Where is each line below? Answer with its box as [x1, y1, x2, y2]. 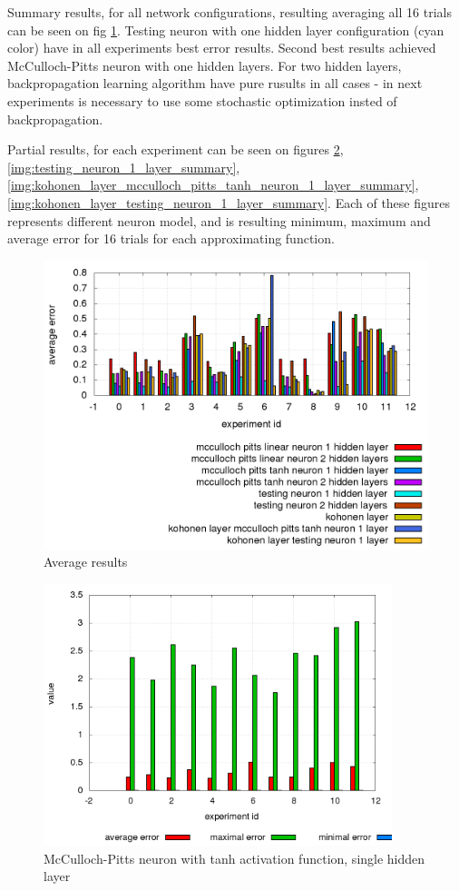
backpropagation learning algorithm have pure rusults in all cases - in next [7, 74, 423, 93]
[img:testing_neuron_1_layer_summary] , [7, 157, 240, 176]
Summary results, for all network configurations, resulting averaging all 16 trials [7, 3, 452, 21]
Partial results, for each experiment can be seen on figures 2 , [7, 140, 344, 159]
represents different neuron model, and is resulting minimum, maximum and [7, 211, 431, 230]
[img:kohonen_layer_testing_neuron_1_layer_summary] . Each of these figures [7, 193, 451, 212]
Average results [44, 552, 128, 571]
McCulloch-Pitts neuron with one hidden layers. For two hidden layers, [7, 55, 402, 74]
